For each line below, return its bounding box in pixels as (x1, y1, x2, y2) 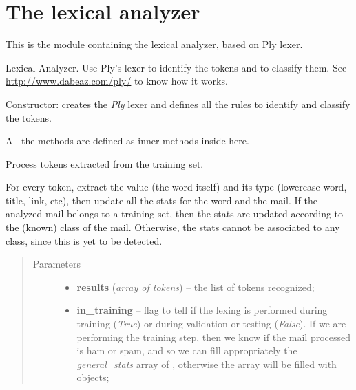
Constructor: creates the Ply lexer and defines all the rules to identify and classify (6, 96, 350, 111)
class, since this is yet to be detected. (6, 233, 163, 248)
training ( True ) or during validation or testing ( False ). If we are (76, 316, 346, 331)
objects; (76, 370, 109, 384)
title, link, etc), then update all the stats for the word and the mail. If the (6, 193, 317, 207)
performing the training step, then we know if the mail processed (76, 329, 351, 344)
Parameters (32, 257, 81, 271)
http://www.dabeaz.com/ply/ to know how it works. (6, 74, 228, 88)
